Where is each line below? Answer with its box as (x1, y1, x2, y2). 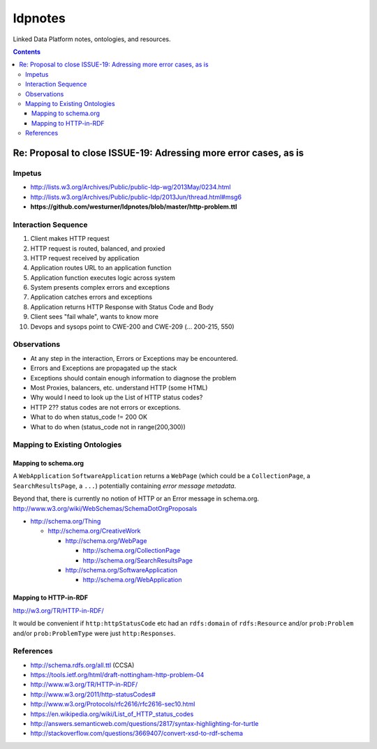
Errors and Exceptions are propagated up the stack (30, 364, 177, 373)
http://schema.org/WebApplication (82, 576, 182, 584)
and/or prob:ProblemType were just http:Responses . (13, 629, 176, 637)
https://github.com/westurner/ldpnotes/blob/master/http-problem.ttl (30, 202, 237, 211)
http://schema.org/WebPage (65, 536, 147, 544)
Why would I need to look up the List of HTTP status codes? (30, 393, 203, 401)
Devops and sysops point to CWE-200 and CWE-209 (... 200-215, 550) (30, 322, 235, 331)
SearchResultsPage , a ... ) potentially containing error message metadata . (13, 482, 237, 490)
